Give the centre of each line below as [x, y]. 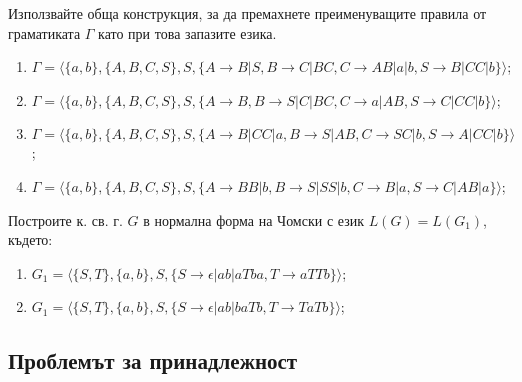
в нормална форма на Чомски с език [253, 219]
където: [30, 239]
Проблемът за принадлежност [153, 360]
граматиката [44, 32]
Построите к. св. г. [65, 219]
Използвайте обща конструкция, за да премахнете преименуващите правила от [247, 13]
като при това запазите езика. [187, 32]
